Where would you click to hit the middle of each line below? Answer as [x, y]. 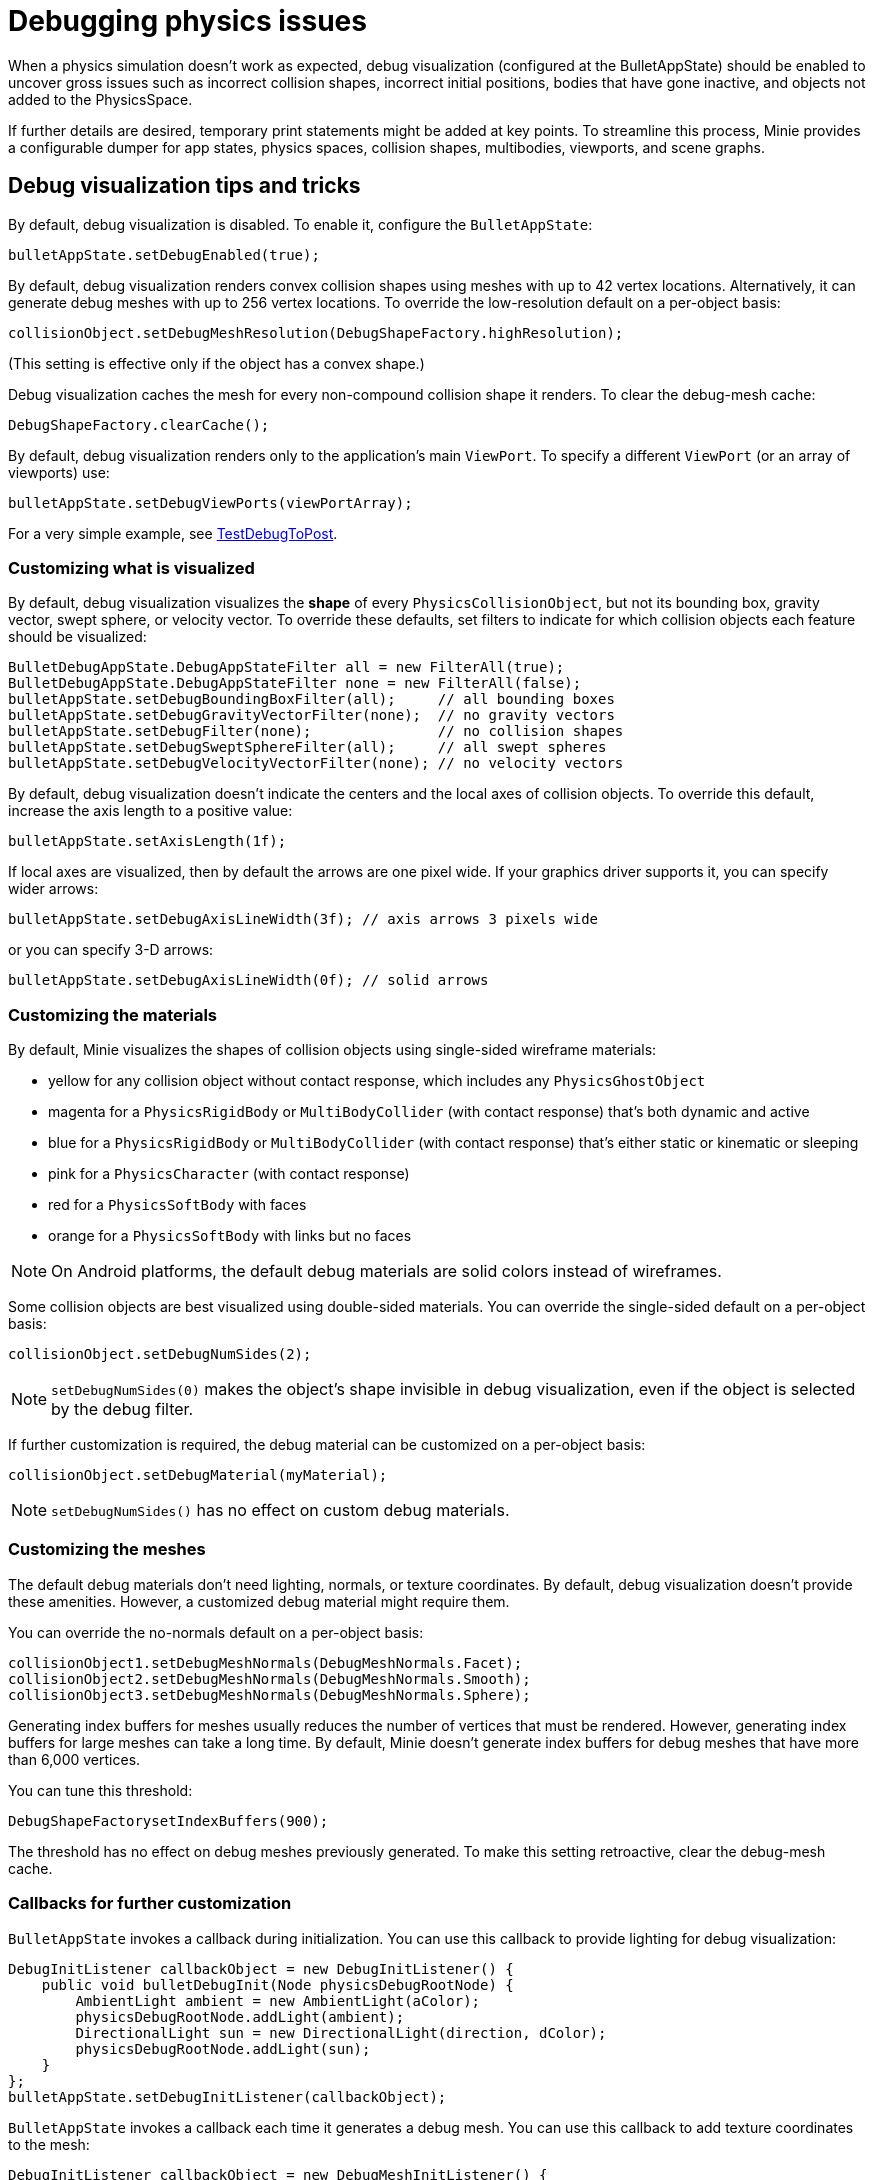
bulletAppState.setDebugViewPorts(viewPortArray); [210, 502]
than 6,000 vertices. [74, 1759]
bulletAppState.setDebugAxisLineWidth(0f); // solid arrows [248, 980]
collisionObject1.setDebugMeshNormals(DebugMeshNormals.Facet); [265, 1662]
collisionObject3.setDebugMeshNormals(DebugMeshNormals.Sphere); [269, 1694]
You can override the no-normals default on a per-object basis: [216, 1632]
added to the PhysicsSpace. [100, 99]
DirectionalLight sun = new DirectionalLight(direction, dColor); [341, 2032]
